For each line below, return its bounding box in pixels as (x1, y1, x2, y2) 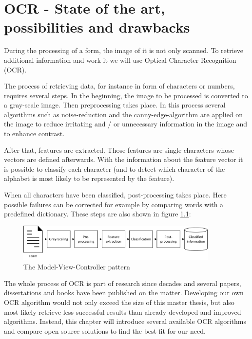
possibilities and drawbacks (4, 17, 190, 37)
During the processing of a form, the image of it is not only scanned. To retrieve (4, 45, 244, 55)
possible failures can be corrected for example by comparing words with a (4, 199, 224, 209)
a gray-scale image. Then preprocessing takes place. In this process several (4, 100, 226, 110)
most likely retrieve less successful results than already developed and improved (4, 306, 241, 317)
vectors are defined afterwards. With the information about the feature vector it (4, 154, 243, 164)
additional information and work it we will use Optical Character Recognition (4, 54, 236, 65)
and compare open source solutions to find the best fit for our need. (4, 325, 206, 336)
